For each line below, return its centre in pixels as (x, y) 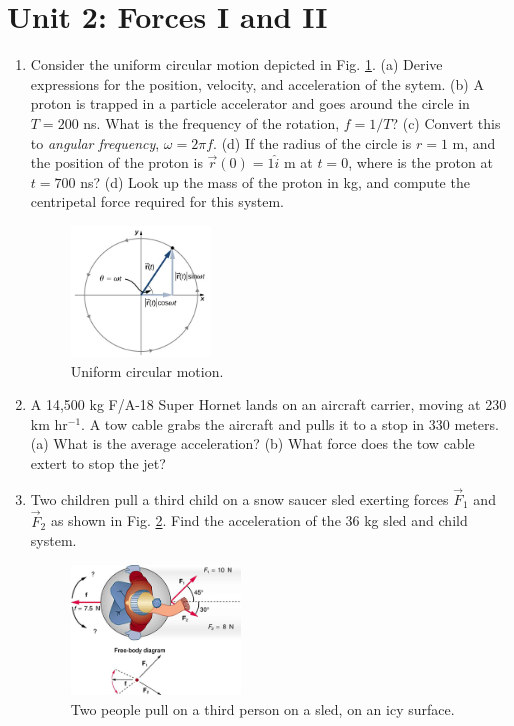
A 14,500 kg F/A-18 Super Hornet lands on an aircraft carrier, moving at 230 (268, 404)
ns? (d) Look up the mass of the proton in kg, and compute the (275, 181)
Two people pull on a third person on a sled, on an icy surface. (262, 709)
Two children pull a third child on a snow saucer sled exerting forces (239, 498)
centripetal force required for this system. (157, 201)
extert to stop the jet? (98, 462)
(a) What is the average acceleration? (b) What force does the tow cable (252, 443)
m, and (474, 142)
